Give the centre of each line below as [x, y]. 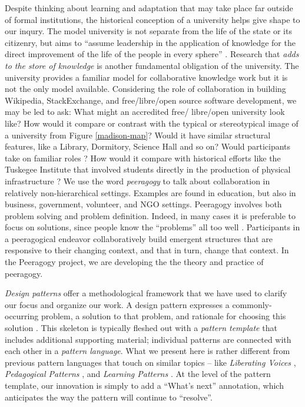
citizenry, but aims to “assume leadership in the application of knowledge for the [150, 42]
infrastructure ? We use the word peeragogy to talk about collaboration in [137, 181]
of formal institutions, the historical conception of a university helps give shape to [152, 19]
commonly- [252, 304]
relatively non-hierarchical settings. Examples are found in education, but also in [150, 192]
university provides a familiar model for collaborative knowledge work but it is [146, 77]
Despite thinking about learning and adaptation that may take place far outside [149, 8]
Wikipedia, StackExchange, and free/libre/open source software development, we [151, 100]
